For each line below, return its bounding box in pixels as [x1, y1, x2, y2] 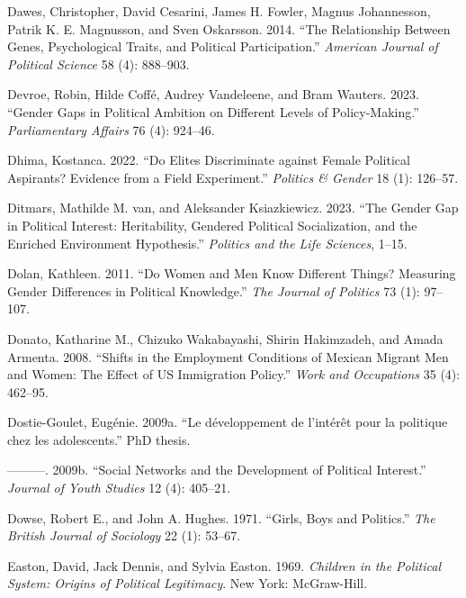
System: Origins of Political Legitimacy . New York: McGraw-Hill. [7, 574, 368, 593]
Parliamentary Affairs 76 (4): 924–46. [7, 120, 215, 139]
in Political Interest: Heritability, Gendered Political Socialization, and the [7, 215, 417, 234]
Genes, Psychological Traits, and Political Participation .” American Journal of [7, 37, 438, 56]
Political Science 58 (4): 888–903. [7, 54, 190, 73]
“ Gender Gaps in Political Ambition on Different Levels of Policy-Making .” [7, 102, 419, 121]
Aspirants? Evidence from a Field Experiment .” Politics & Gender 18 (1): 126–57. [7, 168, 459, 186]
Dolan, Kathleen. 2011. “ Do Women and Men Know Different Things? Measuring [7, 264, 456, 283]
